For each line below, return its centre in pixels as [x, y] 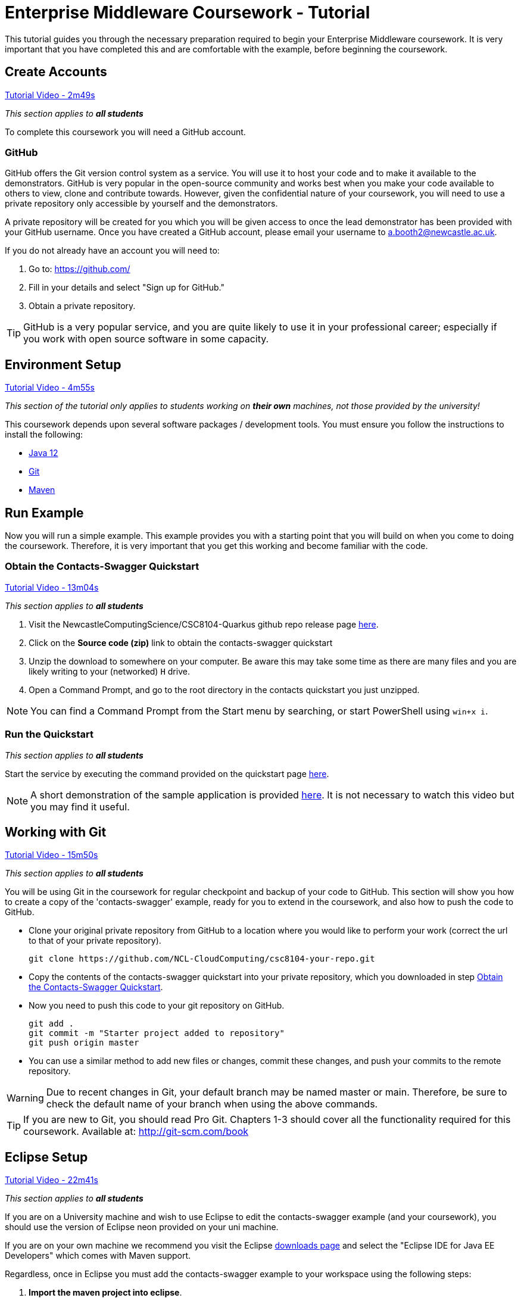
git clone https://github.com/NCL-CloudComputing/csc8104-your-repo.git [202, 959]
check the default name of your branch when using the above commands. [212, 1104]
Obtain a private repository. [82, 306]
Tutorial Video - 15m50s [52, 855]
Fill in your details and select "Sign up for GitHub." [127, 288]
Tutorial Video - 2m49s [50, 95]
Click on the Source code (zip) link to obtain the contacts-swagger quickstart [181, 642]
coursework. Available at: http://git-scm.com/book [136, 1132]
